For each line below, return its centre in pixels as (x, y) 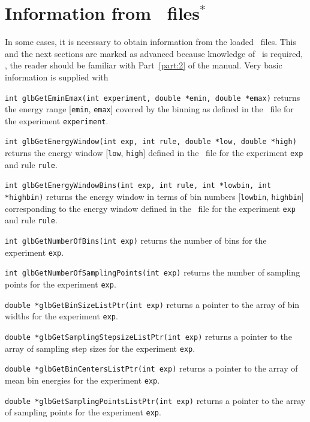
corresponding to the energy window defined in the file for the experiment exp (150, 208)
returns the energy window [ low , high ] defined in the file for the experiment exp (154, 153)
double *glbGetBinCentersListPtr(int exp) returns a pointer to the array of (151, 368)
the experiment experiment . (57, 120)
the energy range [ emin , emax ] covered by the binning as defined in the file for (149, 109)
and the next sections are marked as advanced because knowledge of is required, (154, 53)
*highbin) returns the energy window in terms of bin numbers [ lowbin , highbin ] (154, 197)
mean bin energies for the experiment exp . (82, 380)
